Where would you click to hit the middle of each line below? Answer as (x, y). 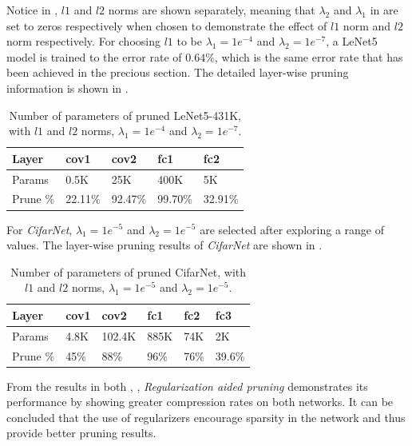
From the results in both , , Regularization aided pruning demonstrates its (187, 386)
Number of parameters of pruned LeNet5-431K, (125, 115)
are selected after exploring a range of (292, 229)
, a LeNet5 (352, 41)
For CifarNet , (40, 229)
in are (384, 10)
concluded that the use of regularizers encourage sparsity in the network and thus (206, 417)
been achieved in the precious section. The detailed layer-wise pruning (178, 72)
